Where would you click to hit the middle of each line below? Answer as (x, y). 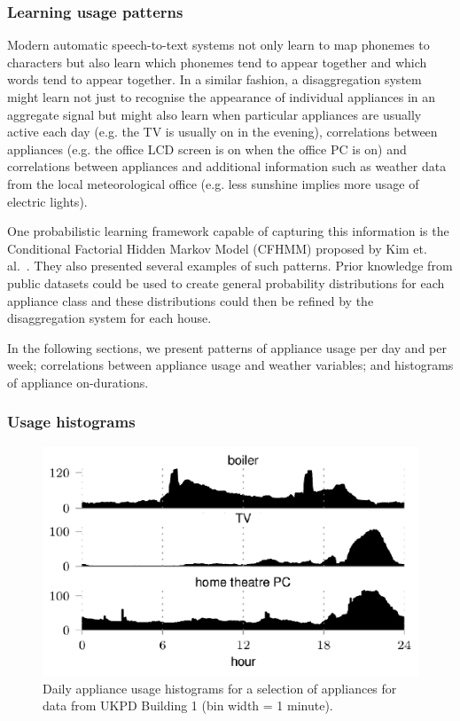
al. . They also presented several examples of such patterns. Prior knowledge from (230, 266)
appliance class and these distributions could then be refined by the (191, 300)
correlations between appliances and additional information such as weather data (227, 166)
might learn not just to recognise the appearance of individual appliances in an (221, 97)
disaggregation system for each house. (109, 318)
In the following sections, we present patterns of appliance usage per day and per (227, 347)
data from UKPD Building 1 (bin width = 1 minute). (188, 705)
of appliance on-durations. (78, 382)
